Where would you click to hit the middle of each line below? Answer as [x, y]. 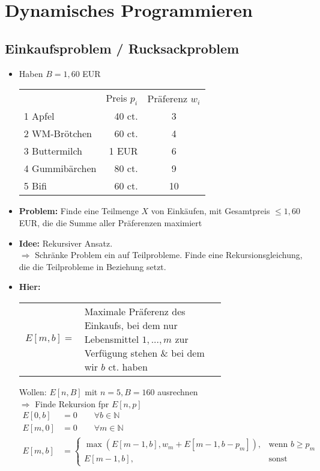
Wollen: [33, 391]
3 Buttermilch [53, 151]
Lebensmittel [112, 339]
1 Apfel [39, 116]
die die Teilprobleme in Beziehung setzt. [92, 266]
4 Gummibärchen [60, 168]
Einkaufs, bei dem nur [131, 325]
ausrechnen [178, 391]
